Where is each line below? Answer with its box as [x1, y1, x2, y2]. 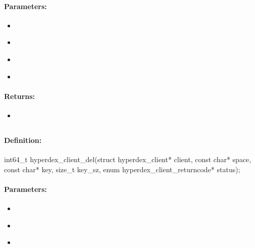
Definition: [4, 134, 42, 145]
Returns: [4, 90, 35, 101]
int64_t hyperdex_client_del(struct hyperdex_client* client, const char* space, [4, 154, 251, 165]
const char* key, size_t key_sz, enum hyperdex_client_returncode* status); [4, 164, 240, 174]
